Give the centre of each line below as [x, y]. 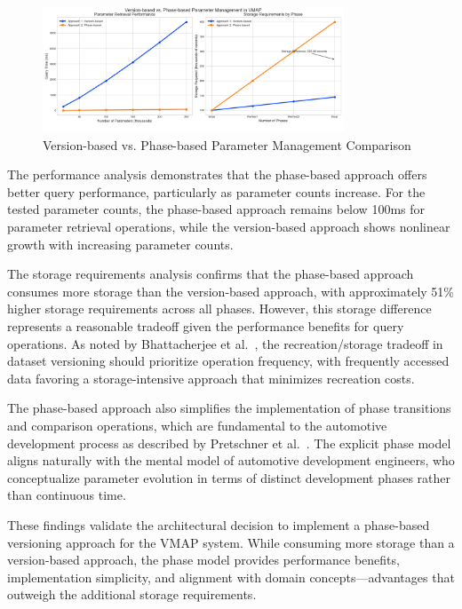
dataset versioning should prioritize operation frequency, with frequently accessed [228, 361]
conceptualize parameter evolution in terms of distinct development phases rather [229, 477]
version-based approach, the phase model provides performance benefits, [203, 560]
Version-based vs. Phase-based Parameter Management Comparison [227, 144]
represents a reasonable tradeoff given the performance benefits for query [206, 326]
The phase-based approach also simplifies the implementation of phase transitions [229, 408]
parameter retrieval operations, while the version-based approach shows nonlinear [229, 227]
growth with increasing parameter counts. [120, 244]
